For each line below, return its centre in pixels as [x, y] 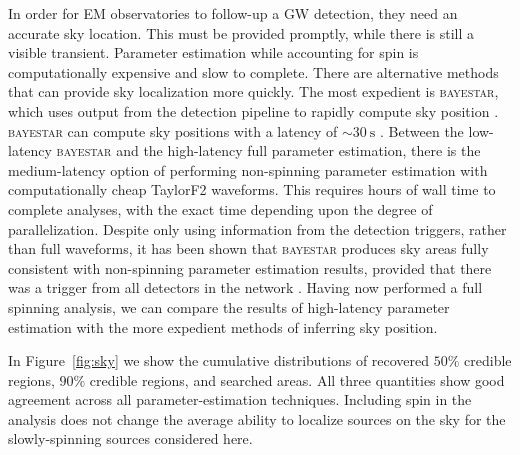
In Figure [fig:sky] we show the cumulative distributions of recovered [219, 360]
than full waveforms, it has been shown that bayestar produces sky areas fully [248, 248]
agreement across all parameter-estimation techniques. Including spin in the [240, 399]
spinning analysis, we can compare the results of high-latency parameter [229, 306]
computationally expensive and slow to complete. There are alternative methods [253, 71]
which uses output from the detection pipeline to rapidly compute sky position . [253, 110]
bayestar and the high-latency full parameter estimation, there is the [268, 150]
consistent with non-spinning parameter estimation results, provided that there [250, 267]
